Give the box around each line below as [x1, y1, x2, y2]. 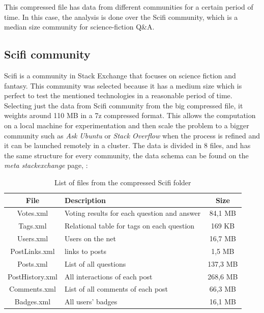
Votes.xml [17, 208, 48, 218]
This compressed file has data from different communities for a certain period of [4, 2, 253, 12]
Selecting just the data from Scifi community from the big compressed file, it [4, 100, 243, 110]
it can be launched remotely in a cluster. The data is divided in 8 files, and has [4, 140, 251, 151]
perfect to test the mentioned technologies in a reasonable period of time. [4, 90, 232, 101]
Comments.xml [9, 283, 56, 294]
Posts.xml [17, 258, 48, 269]
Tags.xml [18, 220, 47, 231]
